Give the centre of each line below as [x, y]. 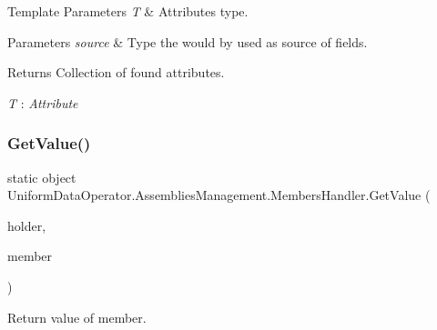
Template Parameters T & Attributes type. [128, 11]
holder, [27, 225]
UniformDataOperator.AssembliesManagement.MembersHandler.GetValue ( [219, 195]
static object [42, 177]
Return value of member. [77, 317]
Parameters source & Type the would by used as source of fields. [188, 41]
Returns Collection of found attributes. [116, 72]
